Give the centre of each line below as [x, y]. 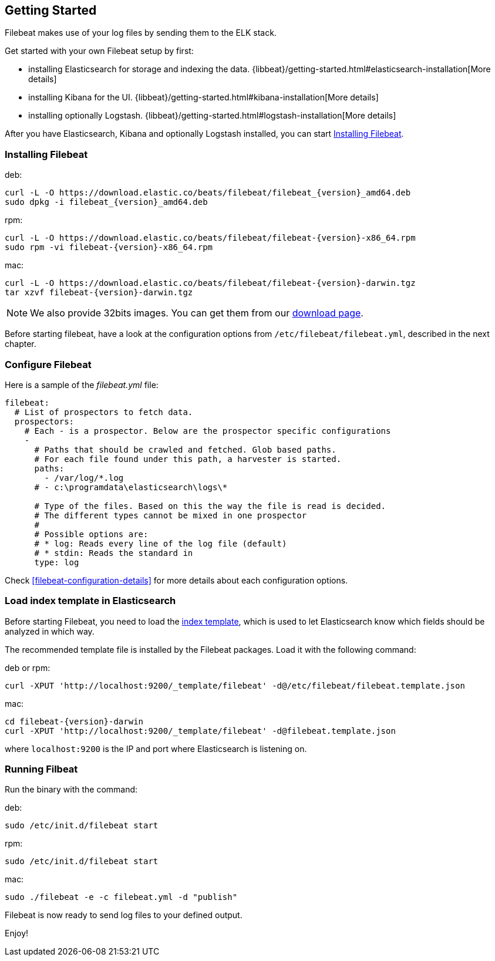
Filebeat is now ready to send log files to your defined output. [124, 915]
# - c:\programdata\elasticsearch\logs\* [131, 487]
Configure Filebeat [48, 364]
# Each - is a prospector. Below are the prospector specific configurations [208, 431]
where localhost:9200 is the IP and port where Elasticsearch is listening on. [156, 748]
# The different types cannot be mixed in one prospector [171, 515]
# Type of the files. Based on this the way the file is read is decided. [210, 506]
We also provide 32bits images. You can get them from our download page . [197, 313]
